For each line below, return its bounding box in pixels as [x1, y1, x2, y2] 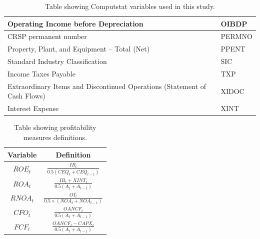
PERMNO [220, 31, 252, 41]
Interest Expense [7, 103, 59, 113]
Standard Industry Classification [7, 56, 107, 66]
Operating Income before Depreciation [7, 18, 143, 28]
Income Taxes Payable [7, 68, 75, 78]
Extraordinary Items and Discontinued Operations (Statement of [7, 80, 206, 91]
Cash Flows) [7, 90, 45, 101]
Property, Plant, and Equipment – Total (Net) [7, 43, 150, 54]
